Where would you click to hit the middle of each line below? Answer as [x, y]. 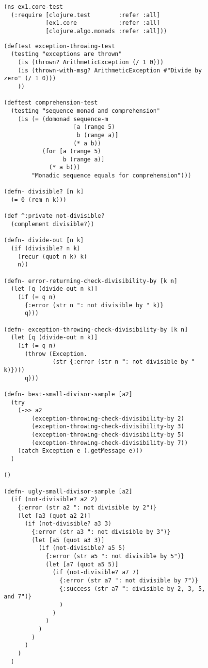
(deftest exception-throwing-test [60, 46]
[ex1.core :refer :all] [103, 23]
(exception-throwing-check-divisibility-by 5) [108, 435]
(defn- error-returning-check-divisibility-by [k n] [91, 281]
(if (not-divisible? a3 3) [68, 524]
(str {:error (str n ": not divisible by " [124, 362]
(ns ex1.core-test [33, 7]
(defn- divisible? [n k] [44, 192]
